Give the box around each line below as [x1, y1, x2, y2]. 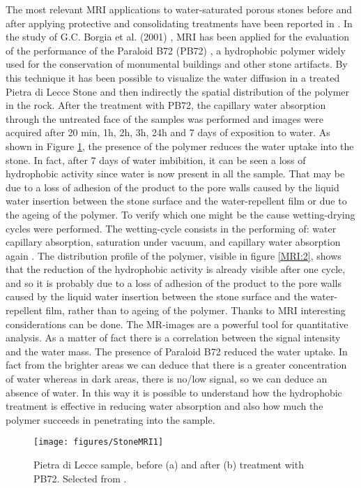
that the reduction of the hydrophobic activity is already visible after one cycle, [6, 262, 346, 276]
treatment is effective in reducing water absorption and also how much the [6, 399, 323, 413]
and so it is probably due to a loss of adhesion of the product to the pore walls [6, 275, 342, 290]
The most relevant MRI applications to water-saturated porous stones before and [6, 2, 353, 16]
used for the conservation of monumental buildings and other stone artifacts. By [6, 57, 348, 71]
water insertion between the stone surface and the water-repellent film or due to [6, 193, 347, 208]
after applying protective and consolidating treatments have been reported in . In [6, 15, 353, 30]
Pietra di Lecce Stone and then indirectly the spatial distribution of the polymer [6, 84, 350, 98]
